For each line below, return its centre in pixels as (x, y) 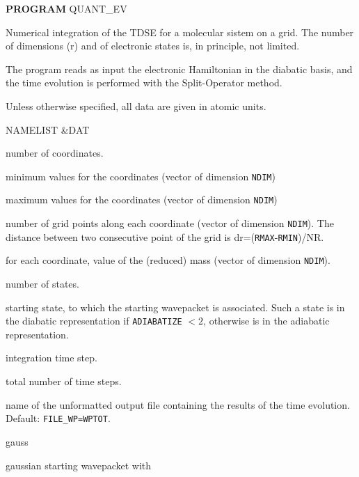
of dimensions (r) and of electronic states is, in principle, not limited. (153, 46)
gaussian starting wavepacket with (79, 465)
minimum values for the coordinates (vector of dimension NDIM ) (141, 176)
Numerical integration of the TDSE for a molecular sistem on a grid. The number (180, 32)
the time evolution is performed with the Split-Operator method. (144, 83)
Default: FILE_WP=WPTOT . (58, 418)
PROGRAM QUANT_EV (66, 8)
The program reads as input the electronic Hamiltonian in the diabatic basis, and (179, 69)
